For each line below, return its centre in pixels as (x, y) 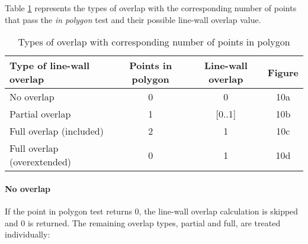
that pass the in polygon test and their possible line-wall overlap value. (133, 19)
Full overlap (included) (57, 131)
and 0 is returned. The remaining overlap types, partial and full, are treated (143, 222)
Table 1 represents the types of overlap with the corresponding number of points (151, 8)
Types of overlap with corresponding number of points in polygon (154, 42)
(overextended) (41, 162)
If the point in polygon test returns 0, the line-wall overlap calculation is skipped (152, 211)
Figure (283, 72)
